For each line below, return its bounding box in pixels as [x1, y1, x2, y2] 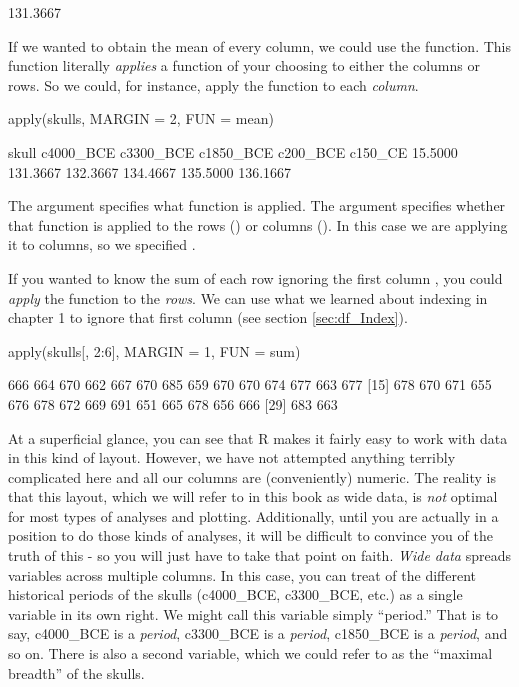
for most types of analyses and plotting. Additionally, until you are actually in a [8, 505, 499, 526]
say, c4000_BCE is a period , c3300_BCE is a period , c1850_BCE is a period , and [8, 623, 508, 644]
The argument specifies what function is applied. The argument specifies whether [8, 195, 506, 216]
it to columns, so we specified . [8, 234, 196, 255]
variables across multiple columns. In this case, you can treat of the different [8, 564, 477, 585]
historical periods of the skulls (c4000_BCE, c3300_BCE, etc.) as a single [8, 584, 463, 605]
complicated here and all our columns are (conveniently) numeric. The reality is [8, 466, 496, 487]
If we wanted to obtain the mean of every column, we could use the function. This [8, 35, 511, 56]
